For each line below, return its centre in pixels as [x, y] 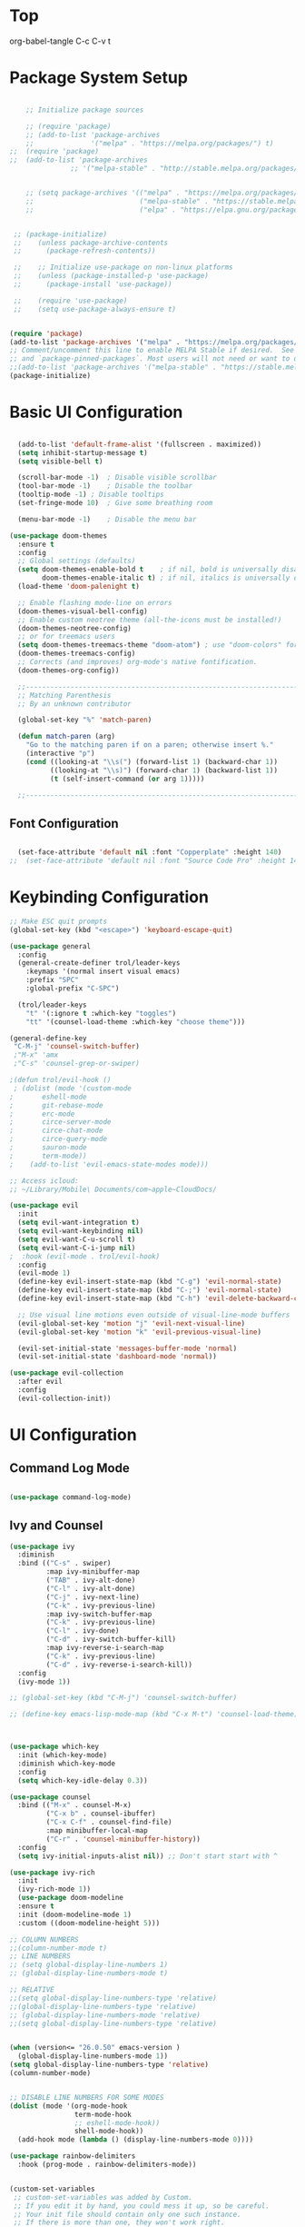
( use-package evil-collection [67, 1373]
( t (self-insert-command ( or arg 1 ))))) [127, 779]
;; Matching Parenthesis [64, 695]
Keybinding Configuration [109, 897]
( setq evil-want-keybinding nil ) [81, 1231]
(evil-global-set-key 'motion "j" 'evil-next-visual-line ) [132, 1323]
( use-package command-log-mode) [70, 1497]
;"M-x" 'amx [36, 1055]
